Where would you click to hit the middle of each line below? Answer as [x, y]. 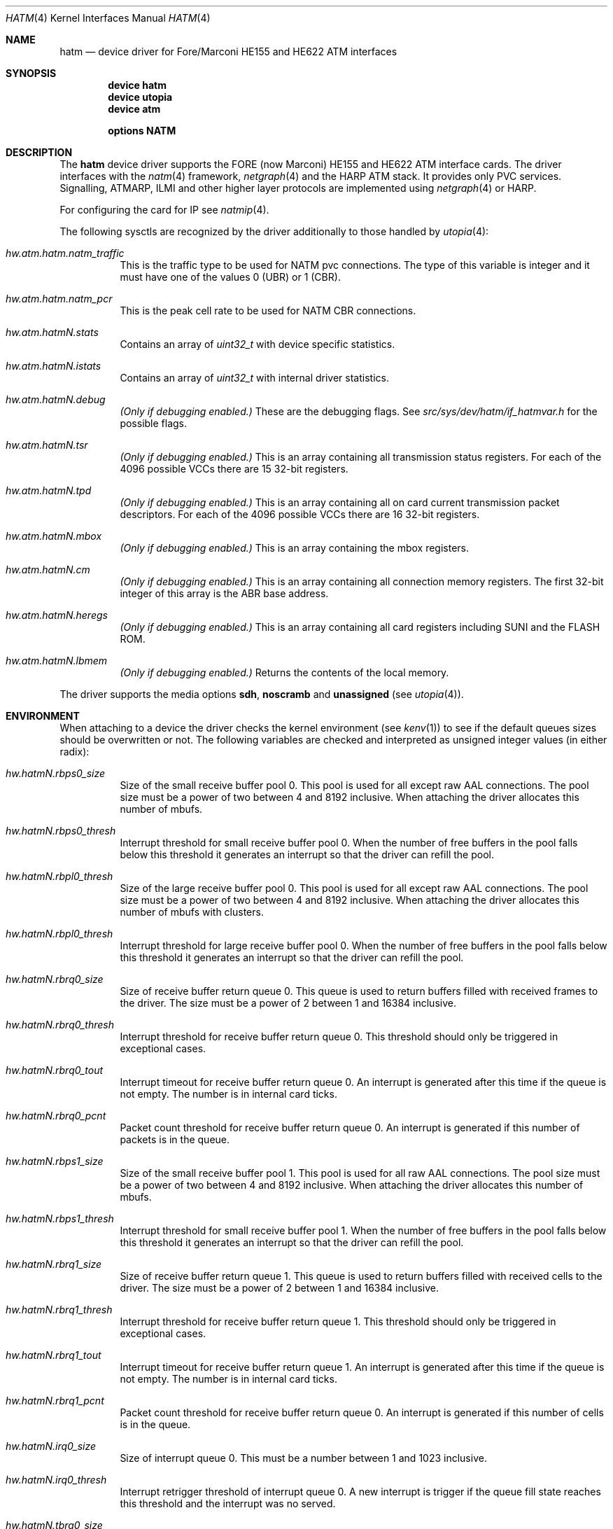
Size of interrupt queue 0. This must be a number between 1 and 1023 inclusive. [303, 1458]
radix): [75, 752]
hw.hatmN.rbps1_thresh [60, 1219]
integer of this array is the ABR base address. [224, 593]
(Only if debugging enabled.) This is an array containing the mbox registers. [295, 548]
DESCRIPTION [39, 152]
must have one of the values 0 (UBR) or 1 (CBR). [230, 277]
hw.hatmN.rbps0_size [56, 773]
